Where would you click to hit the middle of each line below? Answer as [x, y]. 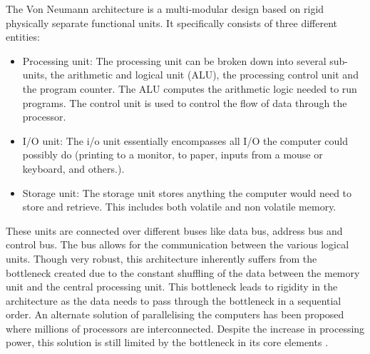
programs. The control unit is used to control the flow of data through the [185, 102]
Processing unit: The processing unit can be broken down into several [174, 60]
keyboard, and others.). [73, 168]
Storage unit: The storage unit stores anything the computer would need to [187, 192]
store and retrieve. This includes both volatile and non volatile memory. [179, 207]
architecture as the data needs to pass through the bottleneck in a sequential [174, 300]
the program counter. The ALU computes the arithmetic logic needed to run [190, 88]
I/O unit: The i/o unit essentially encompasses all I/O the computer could [185, 140]
